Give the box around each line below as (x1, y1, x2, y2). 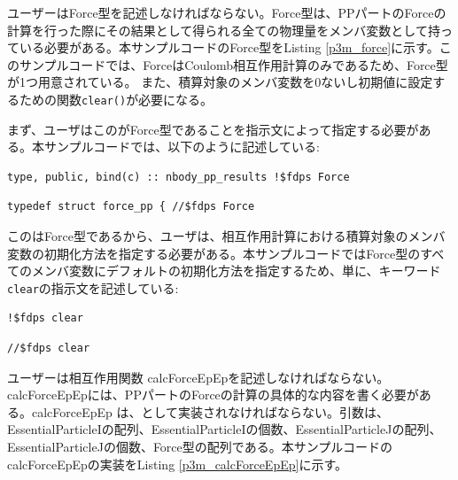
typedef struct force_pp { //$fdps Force (7, 200, 255, 213)
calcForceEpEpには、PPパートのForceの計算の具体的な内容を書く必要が (7, 385, 419, 404)
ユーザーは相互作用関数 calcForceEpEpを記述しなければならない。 (7, 368, 390, 386)
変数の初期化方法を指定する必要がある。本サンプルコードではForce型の (7, 244, 421, 262)
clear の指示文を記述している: (7, 278, 179, 297)
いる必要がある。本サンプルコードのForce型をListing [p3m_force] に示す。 (19, 38, 439, 57)
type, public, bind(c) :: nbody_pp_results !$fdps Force (7, 170, 350, 183)
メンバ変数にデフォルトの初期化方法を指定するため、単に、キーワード (31, 261, 441, 280)
